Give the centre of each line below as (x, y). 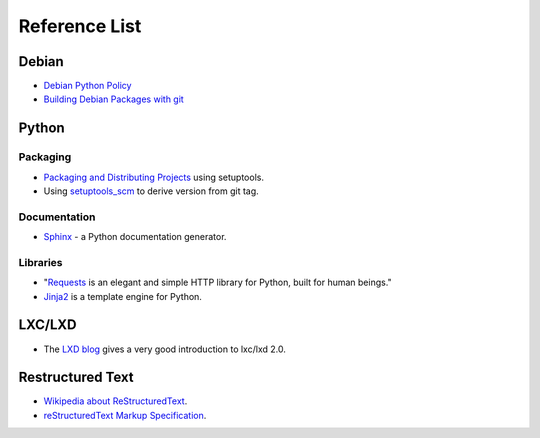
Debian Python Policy (87, 86)
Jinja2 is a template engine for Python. (122, 296)
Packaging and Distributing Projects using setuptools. (154, 177)
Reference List (80, 26)
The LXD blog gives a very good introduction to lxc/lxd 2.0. (165, 349)
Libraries (41, 262)
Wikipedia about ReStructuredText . (115, 401)
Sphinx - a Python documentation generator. (135, 237)
